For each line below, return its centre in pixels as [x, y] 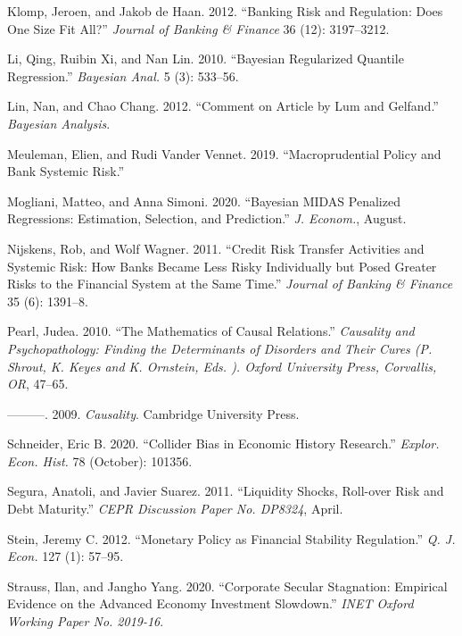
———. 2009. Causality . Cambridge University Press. [153, 413]
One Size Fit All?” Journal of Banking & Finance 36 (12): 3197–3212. [198, 28]
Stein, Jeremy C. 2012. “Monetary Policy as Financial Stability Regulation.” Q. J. [231, 538]
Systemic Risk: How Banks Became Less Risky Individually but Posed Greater [222, 266]
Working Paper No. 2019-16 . [86, 621]
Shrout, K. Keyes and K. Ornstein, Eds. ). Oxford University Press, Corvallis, [222, 366]
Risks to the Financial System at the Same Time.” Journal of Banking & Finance [230, 284]
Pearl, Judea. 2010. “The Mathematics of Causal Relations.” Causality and [211, 331]
